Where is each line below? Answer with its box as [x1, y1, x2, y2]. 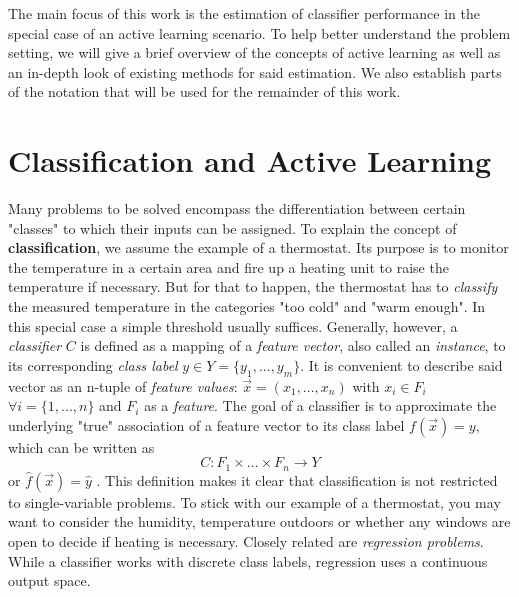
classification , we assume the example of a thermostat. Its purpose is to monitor [8, 237, 509, 258]
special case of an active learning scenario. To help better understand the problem [8, 22, 511, 43]
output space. [8, 570, 91, 591]
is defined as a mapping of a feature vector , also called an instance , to [80, 335, 506, 356]
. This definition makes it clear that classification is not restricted [96, 469, 498, 490]
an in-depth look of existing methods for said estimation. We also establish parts [8, 61, 502, 82]
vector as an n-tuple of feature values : [8, 375, 238, 396]
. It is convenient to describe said [300, 354, 503, 375]
